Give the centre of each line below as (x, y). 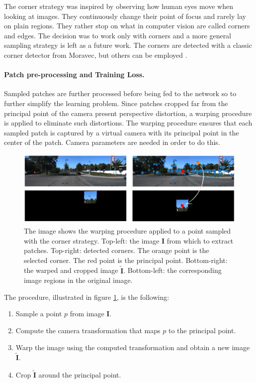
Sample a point (39, 314)
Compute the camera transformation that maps (88, 330)
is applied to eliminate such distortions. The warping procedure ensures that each (128, 123)
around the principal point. (80, 375)
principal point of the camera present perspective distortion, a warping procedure (128, 113)
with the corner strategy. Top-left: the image (92, 240)
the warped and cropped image (71, 270)
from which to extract (200, 240)
